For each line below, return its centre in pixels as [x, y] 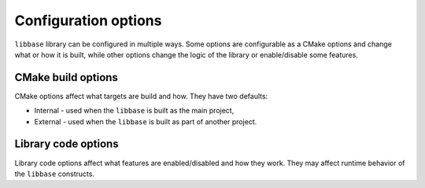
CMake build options [66, 77]
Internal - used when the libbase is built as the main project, [134, 111]
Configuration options [88, 20]
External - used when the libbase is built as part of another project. [146, 121]
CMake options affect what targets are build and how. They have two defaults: [141, 96]
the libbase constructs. [54, 174]
